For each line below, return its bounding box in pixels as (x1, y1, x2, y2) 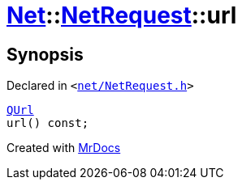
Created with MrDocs (6, 141, 121, 155)
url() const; (6, 116, 89, 130)
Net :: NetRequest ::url (6, 2, 237, 29)
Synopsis (6, 44, 84, 65)
